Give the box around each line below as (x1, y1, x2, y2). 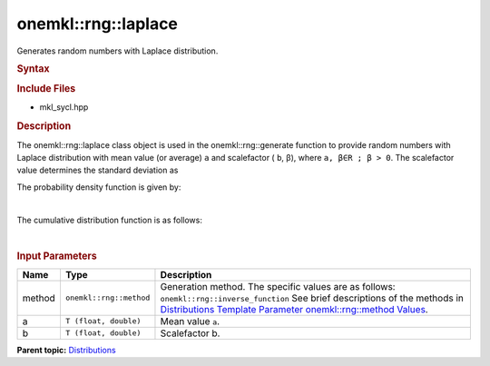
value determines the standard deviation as (16, 164, 179, 176)
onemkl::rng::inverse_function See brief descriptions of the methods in (160, 292, 465, 304)
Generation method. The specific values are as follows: (160, 280, 396, 292)
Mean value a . (160, 314, 220, 327)
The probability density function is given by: (16, 182, 181, 193)
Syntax (16, 62, 50, 74)
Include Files (16, 83, 76, 95)
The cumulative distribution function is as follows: (16, 214, 203, 226)
